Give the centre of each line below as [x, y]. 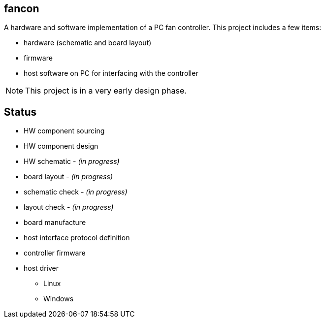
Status [20, 112]
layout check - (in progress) [69, 207]
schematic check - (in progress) [76, 192]
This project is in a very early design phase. [106, 91]
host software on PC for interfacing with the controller [111, 73]
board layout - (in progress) [68, 177]
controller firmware [55, 253]
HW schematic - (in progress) [72, 161]
